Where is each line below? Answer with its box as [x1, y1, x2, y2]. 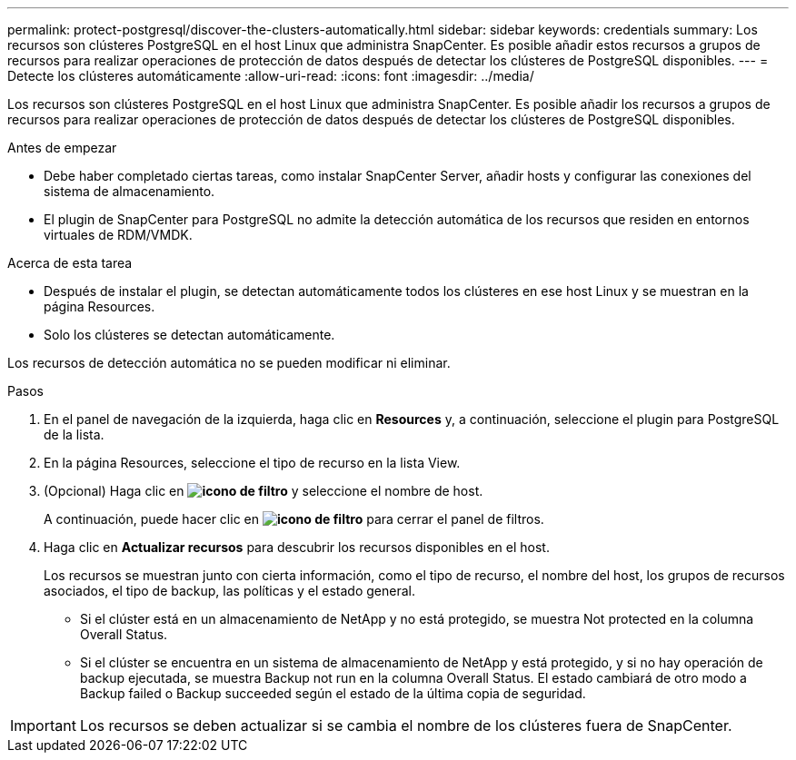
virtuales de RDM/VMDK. [44, 227, 193, 242]
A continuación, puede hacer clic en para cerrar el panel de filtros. [44, 511, 544, 527]
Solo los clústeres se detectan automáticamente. [44, 327, 335, 342]
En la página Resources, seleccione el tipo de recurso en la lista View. [44, 455, 461, 470]
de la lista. [44, 427, 104, 442]
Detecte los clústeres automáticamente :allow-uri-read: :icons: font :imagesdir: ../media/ [7, 68, 534, 84]
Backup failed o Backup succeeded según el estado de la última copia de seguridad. [80, 686, 586, 701]
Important [10, 716, 76, 735]
